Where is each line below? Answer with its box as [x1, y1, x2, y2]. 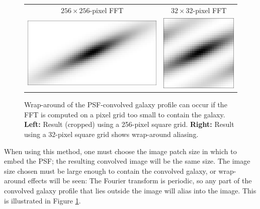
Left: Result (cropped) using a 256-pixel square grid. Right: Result [24, 119, 234, 129]
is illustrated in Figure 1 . [4, 195, 81, 205]
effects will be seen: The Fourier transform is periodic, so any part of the [28, 175, 252, 186]
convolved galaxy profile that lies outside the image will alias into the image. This [4, 185, 256, 195]
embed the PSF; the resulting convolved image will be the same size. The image [4, 156, 250, 166]
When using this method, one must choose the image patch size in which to [4, 146, 237, 156]
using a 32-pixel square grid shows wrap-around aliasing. [24, 129, 199, 139]
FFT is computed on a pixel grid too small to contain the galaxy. [24, 109, 225, 119]
